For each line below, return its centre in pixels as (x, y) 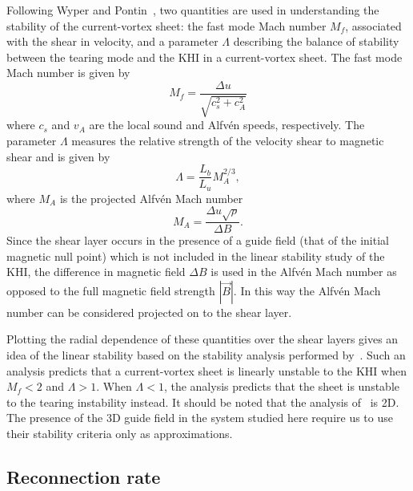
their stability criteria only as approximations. (120, 434)
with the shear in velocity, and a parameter (112, 41)
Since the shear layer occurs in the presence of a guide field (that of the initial (198, 240)
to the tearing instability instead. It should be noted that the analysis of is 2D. (203, 402)
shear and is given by (58, 156)
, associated (373, 25)
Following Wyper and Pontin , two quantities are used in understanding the (193, 10)
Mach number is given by (68, 73)
